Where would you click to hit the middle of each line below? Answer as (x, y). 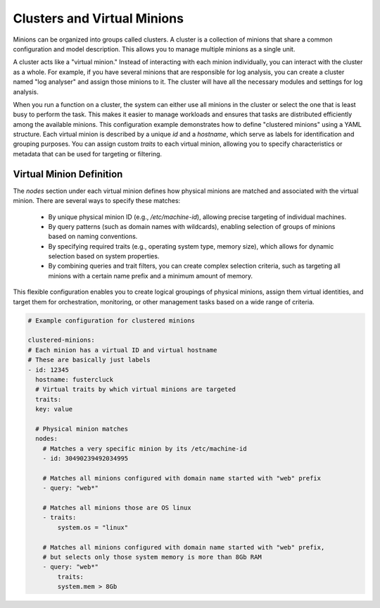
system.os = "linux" (93, 527)
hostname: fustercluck (75, 379)
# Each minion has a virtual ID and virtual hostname (122, 350)
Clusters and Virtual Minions (99, 18)
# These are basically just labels (89, 360)
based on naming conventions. (93, 237)
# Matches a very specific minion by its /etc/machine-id (145, 448)
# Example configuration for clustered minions (111, 320)
